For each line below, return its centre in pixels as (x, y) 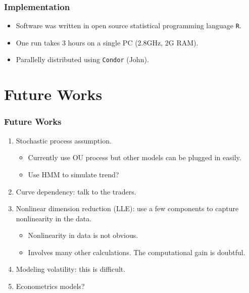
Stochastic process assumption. (64, 140)
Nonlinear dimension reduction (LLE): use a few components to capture (127, 208)
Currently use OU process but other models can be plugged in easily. (135, 157)
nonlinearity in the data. (54, 218)
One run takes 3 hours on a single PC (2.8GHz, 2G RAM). (107, 42)
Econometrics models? (50, 286)
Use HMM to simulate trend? (73, 174)
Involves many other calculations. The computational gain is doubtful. (137, 252)
